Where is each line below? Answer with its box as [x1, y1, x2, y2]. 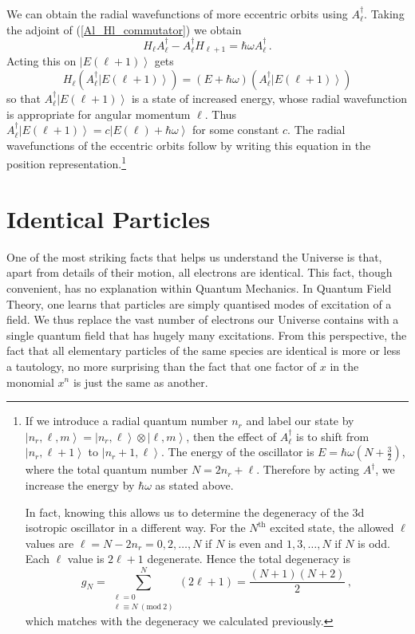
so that [6, 90, 41, 107]
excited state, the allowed [270, 519, 394, 536]
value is [67, 550, 105, 567]
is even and [227, 534, 283, 551]
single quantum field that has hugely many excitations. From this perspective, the [6, 326, 407, 343]
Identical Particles [6, 202, 211, 234]
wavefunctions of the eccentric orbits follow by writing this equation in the [6, 136, 371, 153]
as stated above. [155, 476, 234, 493]
